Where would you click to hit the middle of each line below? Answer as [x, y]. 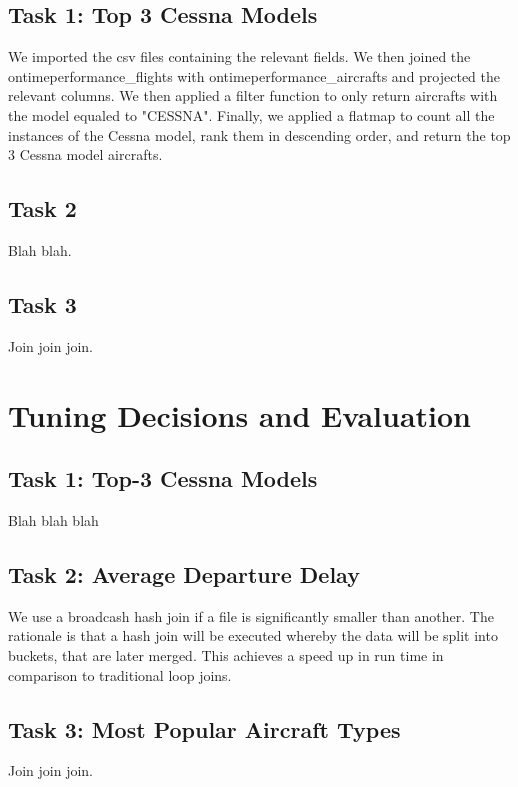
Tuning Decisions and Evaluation [240, 414]
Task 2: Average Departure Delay [184, 573]
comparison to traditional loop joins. [120, 674]
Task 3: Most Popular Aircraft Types [204, 728]
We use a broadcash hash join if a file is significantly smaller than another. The [251, 615]
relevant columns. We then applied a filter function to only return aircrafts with [253, 95]
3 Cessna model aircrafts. [85, 154]
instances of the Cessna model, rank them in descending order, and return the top [259, 134]
